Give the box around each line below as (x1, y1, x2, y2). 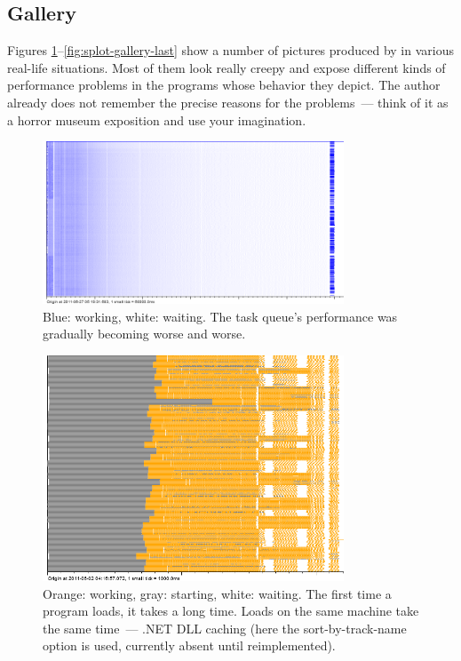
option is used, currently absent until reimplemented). (43, 636, 336, 655)
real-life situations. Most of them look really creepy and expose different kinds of (7, 58, 446, 76)
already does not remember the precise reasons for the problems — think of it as (7, 92, 449, 111)
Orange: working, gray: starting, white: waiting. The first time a (43, 584, 392, 602)
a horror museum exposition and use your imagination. (7, 110, 306, 129)
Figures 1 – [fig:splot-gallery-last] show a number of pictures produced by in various (7, 41, 454, 60)
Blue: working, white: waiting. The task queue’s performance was (43, 307, 398, 325)
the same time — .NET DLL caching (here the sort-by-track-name (43, 618, 407, 637)
